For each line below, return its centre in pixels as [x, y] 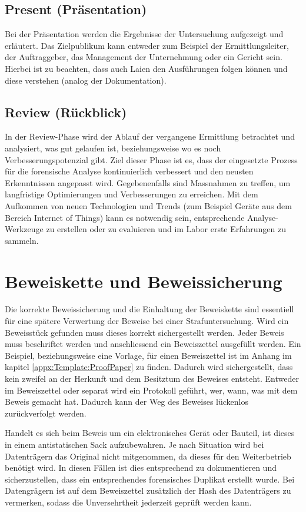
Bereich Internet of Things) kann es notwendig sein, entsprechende [125, 217]
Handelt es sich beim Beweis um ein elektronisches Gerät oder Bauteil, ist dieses [150, 433]
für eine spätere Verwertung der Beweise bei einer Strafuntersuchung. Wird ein [147, 321]
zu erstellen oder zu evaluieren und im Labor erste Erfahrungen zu [166, 229]
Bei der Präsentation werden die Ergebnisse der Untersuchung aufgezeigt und [144, 34]
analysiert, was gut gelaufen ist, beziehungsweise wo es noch [113, 148]
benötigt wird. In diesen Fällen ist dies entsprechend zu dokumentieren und [141, 468]
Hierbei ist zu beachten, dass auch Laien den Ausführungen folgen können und [146, 68]
